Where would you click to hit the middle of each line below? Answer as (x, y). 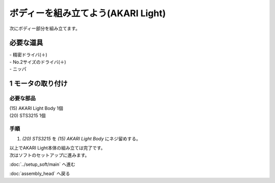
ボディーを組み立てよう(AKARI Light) (88, 13)
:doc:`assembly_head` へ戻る (40, 174)
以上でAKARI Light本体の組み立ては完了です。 (57, 148)
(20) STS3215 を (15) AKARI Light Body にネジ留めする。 (81, 138)
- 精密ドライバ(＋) (29, 55)
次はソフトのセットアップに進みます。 (49, 155)
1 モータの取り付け (39, 84)
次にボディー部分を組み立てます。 (45, 28)
